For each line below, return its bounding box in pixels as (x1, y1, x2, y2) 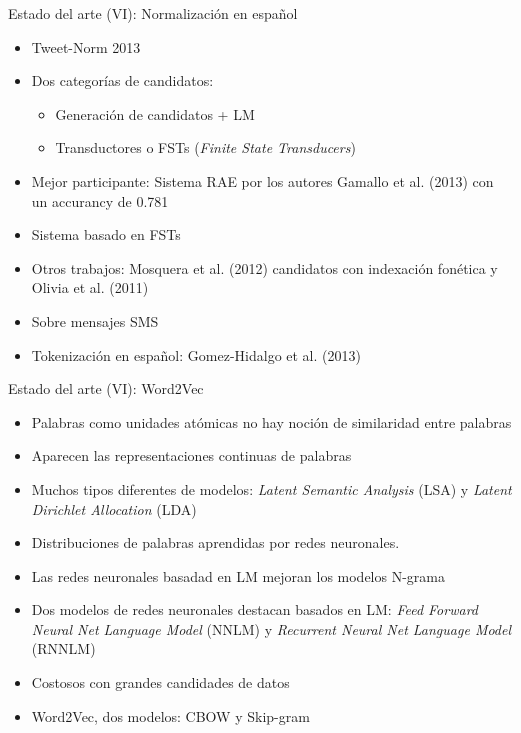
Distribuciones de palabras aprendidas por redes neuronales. (31, 532, 400, 553)
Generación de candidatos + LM (55, 103, 255, 124)
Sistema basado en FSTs (31, 224, 181, 245)
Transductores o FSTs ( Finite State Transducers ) (55, 137, 356, 158)
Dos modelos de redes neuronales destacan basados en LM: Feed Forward (31, 599, 478, 620)
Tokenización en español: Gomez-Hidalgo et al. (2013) (31, 344, 361, 365)
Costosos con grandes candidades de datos (31, 672, 290, 693)
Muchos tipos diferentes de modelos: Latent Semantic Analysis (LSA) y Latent (31, 478, 512, 499)
